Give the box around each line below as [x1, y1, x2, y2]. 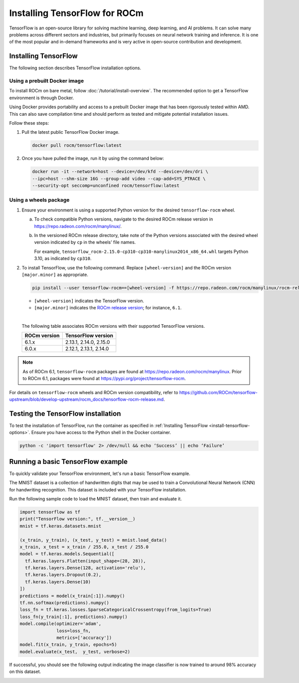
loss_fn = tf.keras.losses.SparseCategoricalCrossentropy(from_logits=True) [19, 607, 212, 613]
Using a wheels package [9, 197, 70, 204]
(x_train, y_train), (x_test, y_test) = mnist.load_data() [19, 537, 167, 543]
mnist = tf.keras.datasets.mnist [19, 523, 102, 529]
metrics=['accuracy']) [56, 635, 112, 641]
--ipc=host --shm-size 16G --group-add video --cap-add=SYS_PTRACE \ [32, 176, 206, 182]
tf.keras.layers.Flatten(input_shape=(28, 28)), [25, 558, 147, 564]
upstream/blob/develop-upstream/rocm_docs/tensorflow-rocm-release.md [9, 397, 164, 403]
